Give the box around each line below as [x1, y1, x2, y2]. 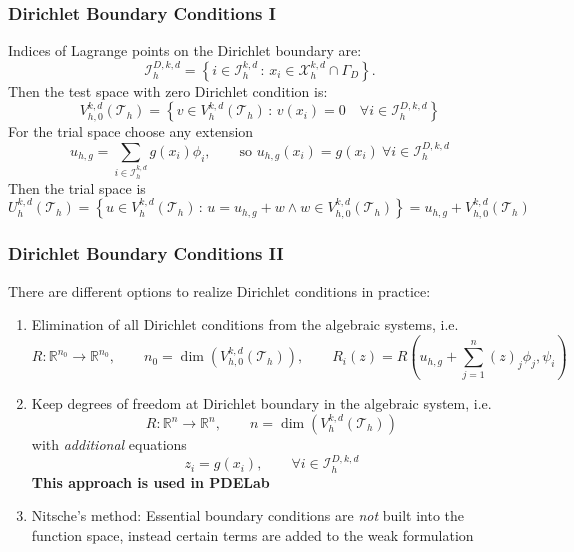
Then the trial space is [8, 177, 146, 198]
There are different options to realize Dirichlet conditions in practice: [8, 280, 431, 301]
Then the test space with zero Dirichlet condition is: [8, 80, 328, 101]
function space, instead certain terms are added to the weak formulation [31, 525, 474, 546]
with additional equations [31, 434, 187, 455]
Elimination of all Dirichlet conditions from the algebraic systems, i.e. [31, 314, 459, 335]
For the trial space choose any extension [8, 121, 254, 142]
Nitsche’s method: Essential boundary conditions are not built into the [31, 505, 465, 526]
